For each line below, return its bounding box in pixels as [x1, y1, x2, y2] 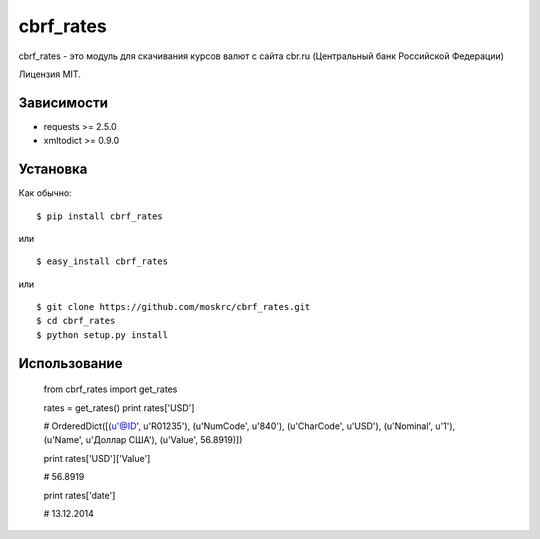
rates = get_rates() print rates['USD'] [43, 401, 195, 414]
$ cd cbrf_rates [36, 315, 116, 327]
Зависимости [18, 94, 109, 111]
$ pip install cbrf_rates [36, 210, 164, 222]
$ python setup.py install [36, 329, 169, 340]
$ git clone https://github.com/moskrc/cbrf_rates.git [36, 301, 311, 313]
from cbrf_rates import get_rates [43, 383, 178, 395]
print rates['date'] [43, 489, 116, 501]
